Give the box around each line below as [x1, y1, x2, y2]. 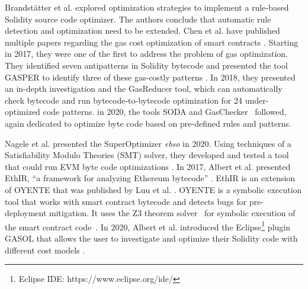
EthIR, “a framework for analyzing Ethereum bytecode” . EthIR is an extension [5, 172, 296, 184]
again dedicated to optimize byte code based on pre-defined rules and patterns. [5, 117, 291, 129]
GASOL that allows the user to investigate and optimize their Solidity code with [5, 232, 298, 244]
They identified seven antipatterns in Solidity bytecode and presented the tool [5, 59, 288, 71]
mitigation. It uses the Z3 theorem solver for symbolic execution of [49, 207, 296, 219]
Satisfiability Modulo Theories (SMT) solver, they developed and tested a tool [5, 149, 289, 161]
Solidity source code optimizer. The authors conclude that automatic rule [5, 12, 271, 25]
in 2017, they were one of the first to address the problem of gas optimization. [5, 47, 288, 60]
